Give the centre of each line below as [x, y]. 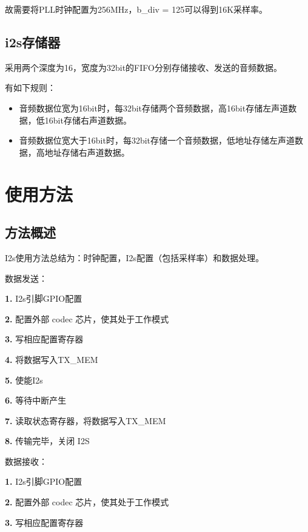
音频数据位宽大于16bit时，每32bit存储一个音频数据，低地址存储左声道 [157, 140]
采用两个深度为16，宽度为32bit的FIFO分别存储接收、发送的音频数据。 [143, 67]
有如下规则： [30, 88]
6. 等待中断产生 [36, 400]
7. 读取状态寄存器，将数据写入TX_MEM [85, 420]
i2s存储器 [33, 42]
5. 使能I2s [24, 380]
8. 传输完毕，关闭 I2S [47, 441]
